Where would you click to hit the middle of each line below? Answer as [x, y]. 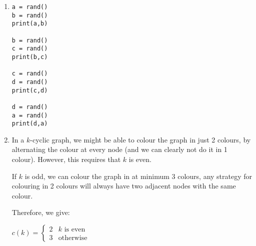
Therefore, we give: [41, 212]
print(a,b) [30, 24]
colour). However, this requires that [66, 159]
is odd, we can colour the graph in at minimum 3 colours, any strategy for [138, 176]
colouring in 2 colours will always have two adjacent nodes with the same [124, 186]
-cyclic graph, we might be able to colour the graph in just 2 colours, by [140, 139]
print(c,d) [30, 90]
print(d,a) [30, 124]
